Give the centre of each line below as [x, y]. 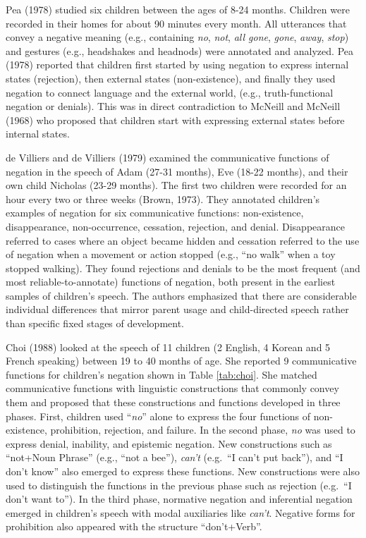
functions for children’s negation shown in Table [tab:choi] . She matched [161, 374]
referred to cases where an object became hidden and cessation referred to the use [183, 240]
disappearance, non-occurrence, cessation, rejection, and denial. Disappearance [175, 226]
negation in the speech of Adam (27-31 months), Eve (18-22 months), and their [177, 171]
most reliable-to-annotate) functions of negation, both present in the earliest [171, 282]
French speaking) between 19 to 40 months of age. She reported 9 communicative [181, 361]
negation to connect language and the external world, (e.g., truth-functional [170, 92]
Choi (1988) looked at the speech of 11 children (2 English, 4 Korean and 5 [168, 347]
